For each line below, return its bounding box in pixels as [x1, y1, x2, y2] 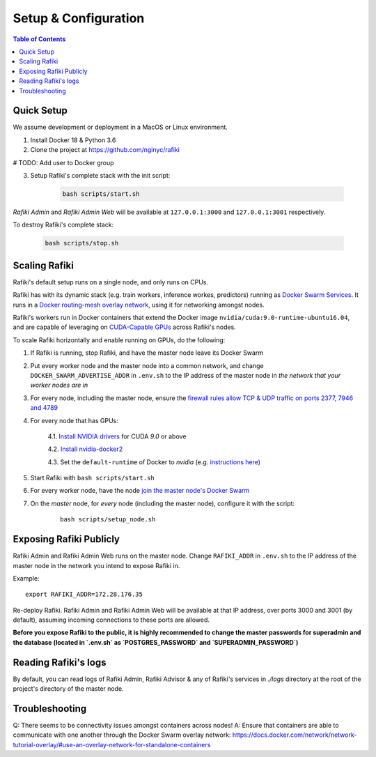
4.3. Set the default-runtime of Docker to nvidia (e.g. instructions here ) [47, 457, 261, 466]
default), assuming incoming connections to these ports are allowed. [13, 615, 210, 624]
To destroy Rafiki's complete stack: [13, 220, 114, 229]
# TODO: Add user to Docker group [13, 158, 114, 167]
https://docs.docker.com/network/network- [232, 731, 357, 739]
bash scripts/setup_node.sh [60, 516, 156, 523]
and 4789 [30, 404, 58, 412]
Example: [13, 574, 40, 582]
